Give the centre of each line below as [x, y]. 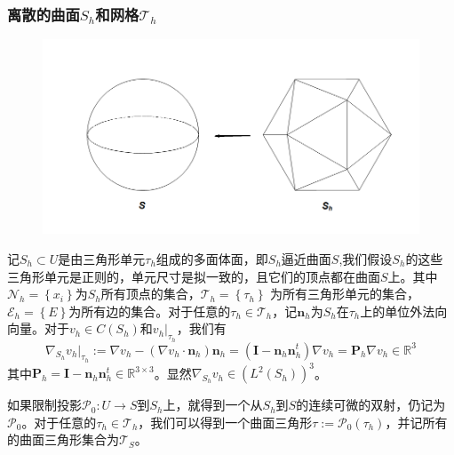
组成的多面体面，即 [212, 258]
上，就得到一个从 [213, 405]
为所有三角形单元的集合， [345, 294]
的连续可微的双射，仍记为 [371, 405]
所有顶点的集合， [151, 294]
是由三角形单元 [102, 258]
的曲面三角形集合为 [63, 439]
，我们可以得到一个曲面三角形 [225, 422]
